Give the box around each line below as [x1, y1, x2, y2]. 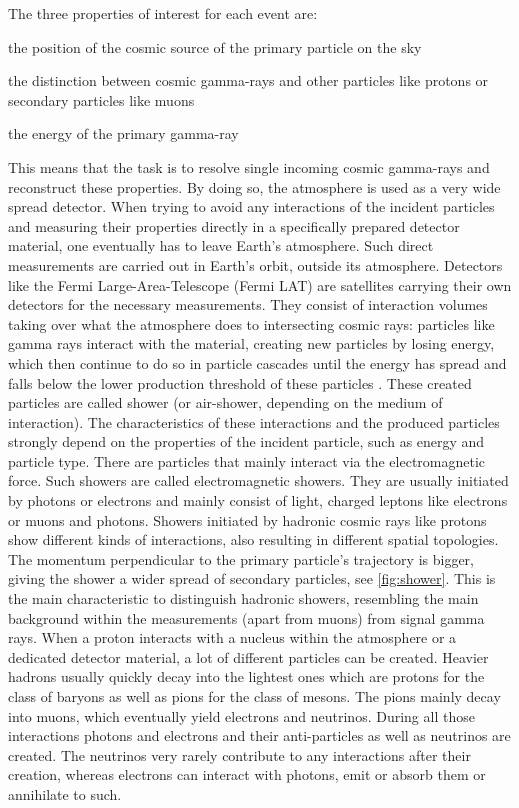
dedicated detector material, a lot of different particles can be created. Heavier [8, 646, 489, 667]
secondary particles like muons [8, 89, 195, 110]
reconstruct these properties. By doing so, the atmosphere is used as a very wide [8, 176, 501, 197]
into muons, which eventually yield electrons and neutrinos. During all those [8, 705, 475, 726]
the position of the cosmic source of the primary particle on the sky [8, 36, 422, 57]
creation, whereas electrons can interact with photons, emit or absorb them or [8, 764, 486, 785]
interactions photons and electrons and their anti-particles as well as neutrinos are [8, 725, 511, 746]
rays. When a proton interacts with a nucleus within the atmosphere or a [8, 627, 457, 648]
